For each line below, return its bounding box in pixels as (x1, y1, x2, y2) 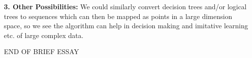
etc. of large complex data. (4, 30, 84, 40)
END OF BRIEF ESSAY (4, 46, 79, 57)
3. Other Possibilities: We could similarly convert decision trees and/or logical (4, 1, 247, 11)
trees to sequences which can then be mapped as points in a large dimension (4, 11, 232, 21)
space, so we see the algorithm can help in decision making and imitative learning (4, 20, 248, 31)
